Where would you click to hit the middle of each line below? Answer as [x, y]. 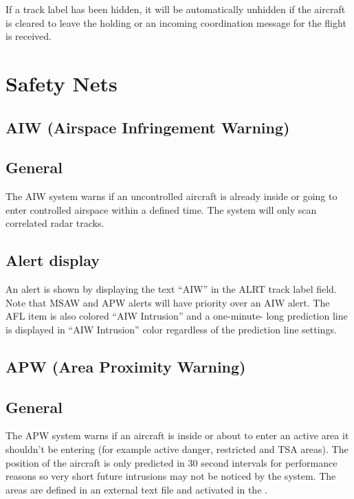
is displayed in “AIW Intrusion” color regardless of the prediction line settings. [171, 329]
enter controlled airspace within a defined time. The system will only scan [161, 209]
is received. [29, 36]
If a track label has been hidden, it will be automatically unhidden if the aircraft [176, 9]
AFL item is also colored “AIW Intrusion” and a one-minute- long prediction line [177, 316]
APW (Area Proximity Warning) [126, 366]
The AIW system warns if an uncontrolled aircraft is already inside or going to [172, 196]
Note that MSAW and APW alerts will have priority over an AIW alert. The [168, 302]
